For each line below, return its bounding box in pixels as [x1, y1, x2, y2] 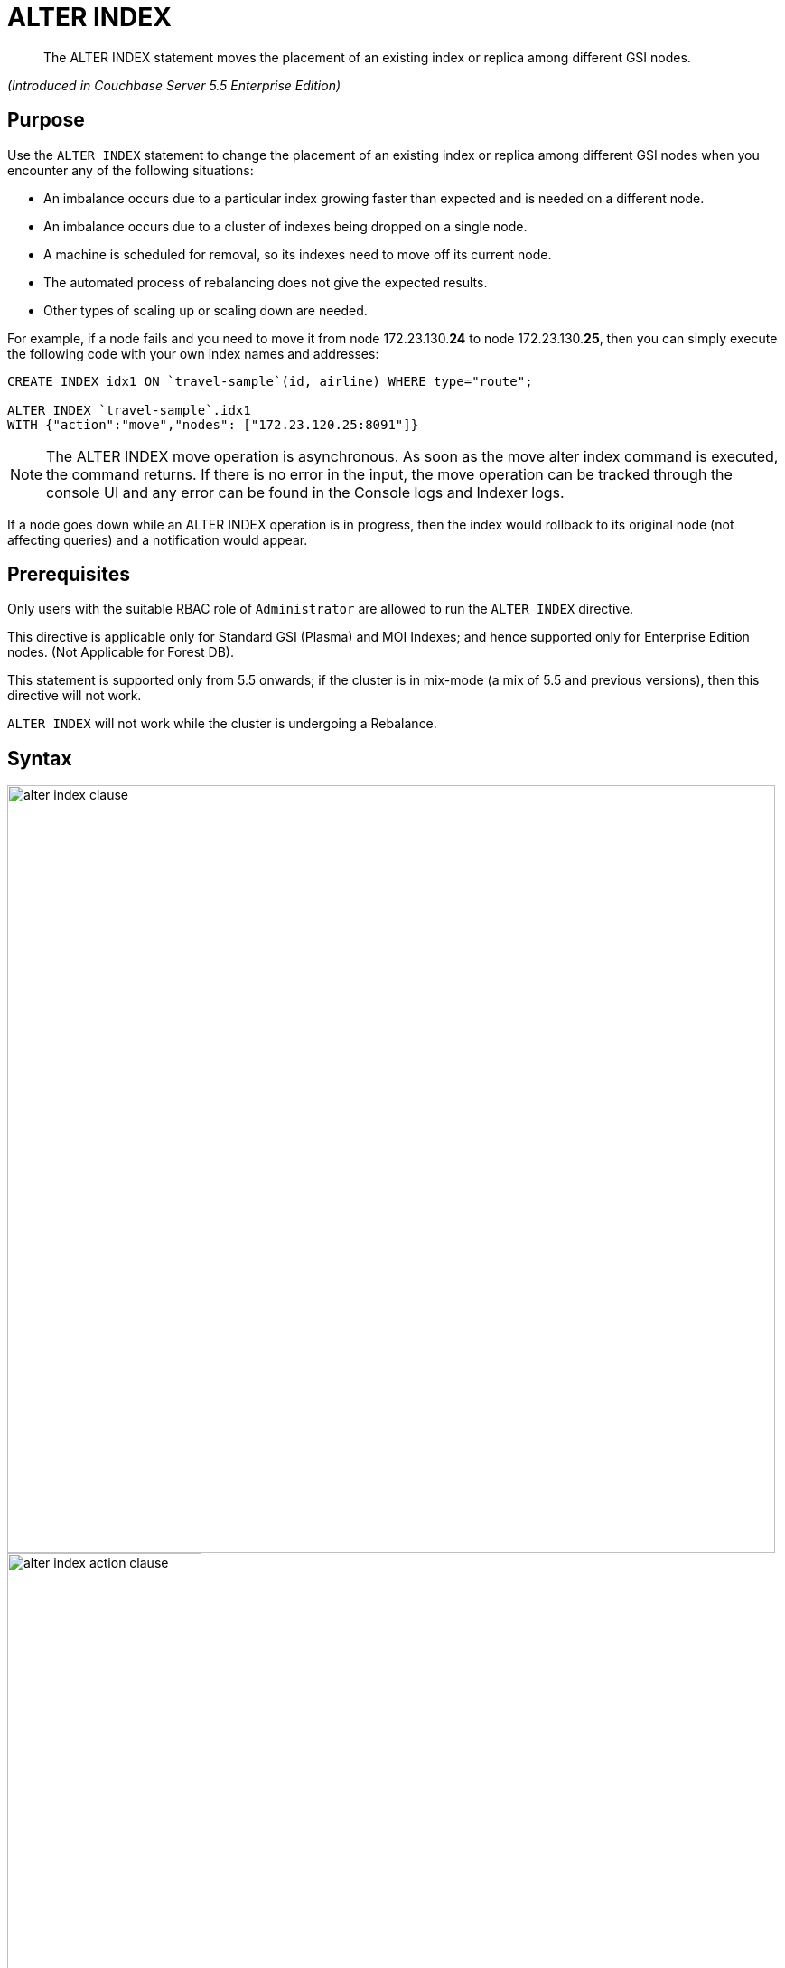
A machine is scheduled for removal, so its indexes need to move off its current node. [43, 246, 552, 262]
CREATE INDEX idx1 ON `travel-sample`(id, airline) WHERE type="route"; [7, 373, 533, 389]
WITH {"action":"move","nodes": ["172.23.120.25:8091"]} [7, 417, 419, 432]
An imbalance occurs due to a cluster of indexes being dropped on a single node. [43, 218, 528, 234]
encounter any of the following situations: [7, 162, 254, 178]
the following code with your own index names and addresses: [7, 345, 379, 361]
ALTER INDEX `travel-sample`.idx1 [7, 402, 251, 417]
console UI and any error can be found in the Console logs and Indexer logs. [46, 483, 565, 501]
